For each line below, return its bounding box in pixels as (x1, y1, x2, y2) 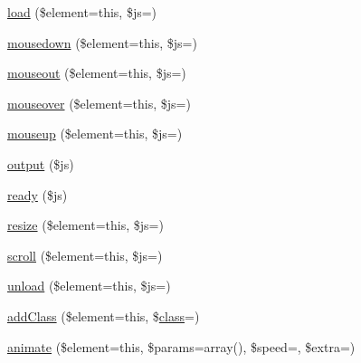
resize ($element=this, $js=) (7, 215, 164, 234)
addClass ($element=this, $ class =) (7, 306, 200, 325)
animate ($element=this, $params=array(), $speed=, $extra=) (7, 337, 356, 356)
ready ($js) (7, 185, 68, 204)
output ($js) (7, 154, 74, 173)
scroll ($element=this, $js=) (7, 245, 163, 264)
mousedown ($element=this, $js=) (7, 33, 197, 52)
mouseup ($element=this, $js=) (7, 124, 183, 143)
